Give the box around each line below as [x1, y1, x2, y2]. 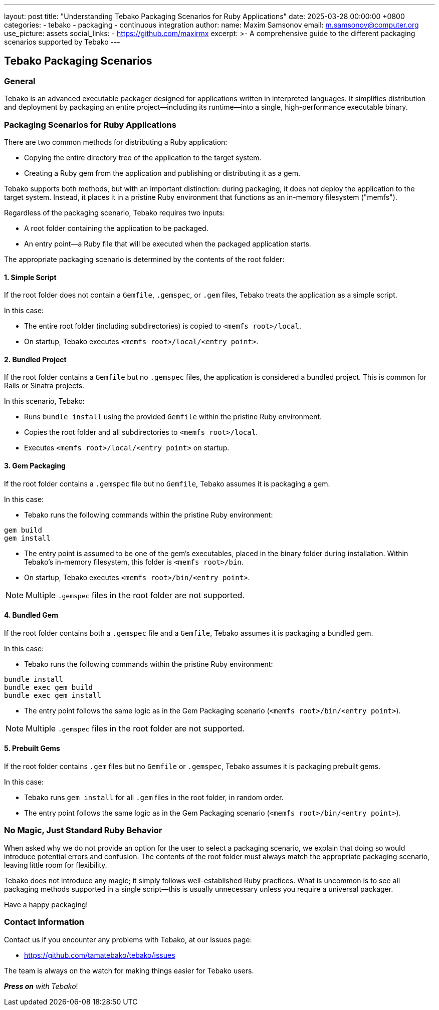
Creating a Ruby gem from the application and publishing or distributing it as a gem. [24, 168, 301, 177]
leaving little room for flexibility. [4, 860, 107, 869]
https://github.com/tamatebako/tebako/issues [24, 950, 175, 959]
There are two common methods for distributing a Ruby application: [4, 137, 228, 146]
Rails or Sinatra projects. [4, 381, 85, 390]
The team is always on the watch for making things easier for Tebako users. [4, 966, 254, 975]
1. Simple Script [4, 273, 57, 282]
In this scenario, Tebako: [4, 397, 85, 406]
